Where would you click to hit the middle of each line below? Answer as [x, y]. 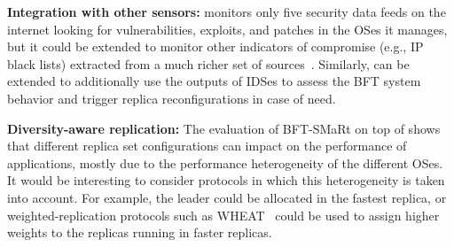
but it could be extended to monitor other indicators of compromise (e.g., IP [215, 46]
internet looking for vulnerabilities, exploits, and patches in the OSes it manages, [227, 29]
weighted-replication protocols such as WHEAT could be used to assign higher [223, 215]
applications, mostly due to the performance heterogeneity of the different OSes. [225, 162]
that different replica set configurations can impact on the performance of [207, 146]
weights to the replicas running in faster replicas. [140, 232]
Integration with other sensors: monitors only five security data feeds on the [227, 12]
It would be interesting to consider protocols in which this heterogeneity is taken [226, 180]
